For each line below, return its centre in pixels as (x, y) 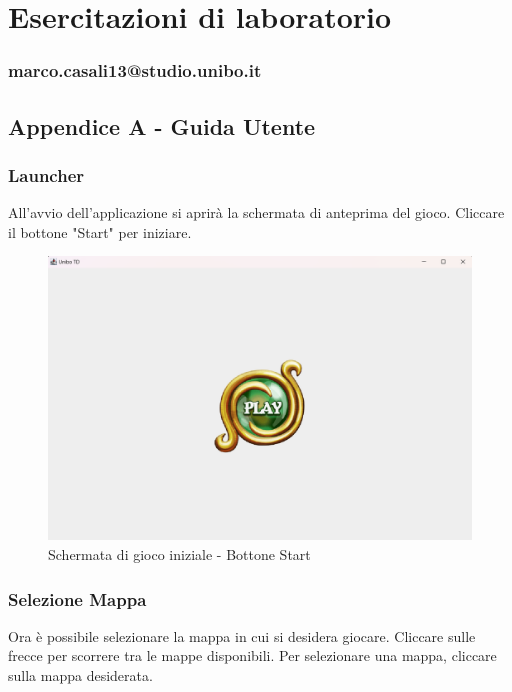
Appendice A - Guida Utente (162, 125)
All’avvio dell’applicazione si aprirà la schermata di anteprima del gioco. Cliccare (256, 212)
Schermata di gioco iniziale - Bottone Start (179, 554)
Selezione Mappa (77, 598)
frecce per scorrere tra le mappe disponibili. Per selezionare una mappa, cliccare (252, 655)
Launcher (46, 174)
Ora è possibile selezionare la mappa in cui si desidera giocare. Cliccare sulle (242, 635)
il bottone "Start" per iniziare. (100, 231)
